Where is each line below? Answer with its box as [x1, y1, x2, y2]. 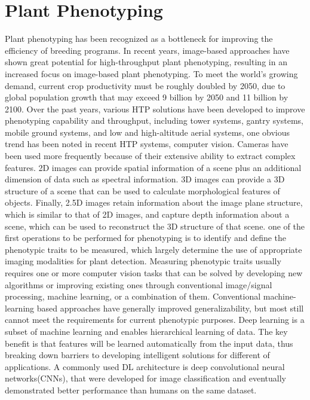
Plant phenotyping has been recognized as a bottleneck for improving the [5, 32, 273, 45]
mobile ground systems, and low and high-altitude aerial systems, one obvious [5, 126, 290, 138]
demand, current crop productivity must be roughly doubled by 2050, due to [5, 79, 286, 91]
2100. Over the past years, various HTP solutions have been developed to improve [5, 102, 305, 115]
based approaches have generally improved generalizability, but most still [36, 301, 304, 314]
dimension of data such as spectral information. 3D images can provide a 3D [5, 173, 285, 185]
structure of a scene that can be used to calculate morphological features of [5, 184, 280, 197]
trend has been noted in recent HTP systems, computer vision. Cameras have [5, 138, 288, 150]
